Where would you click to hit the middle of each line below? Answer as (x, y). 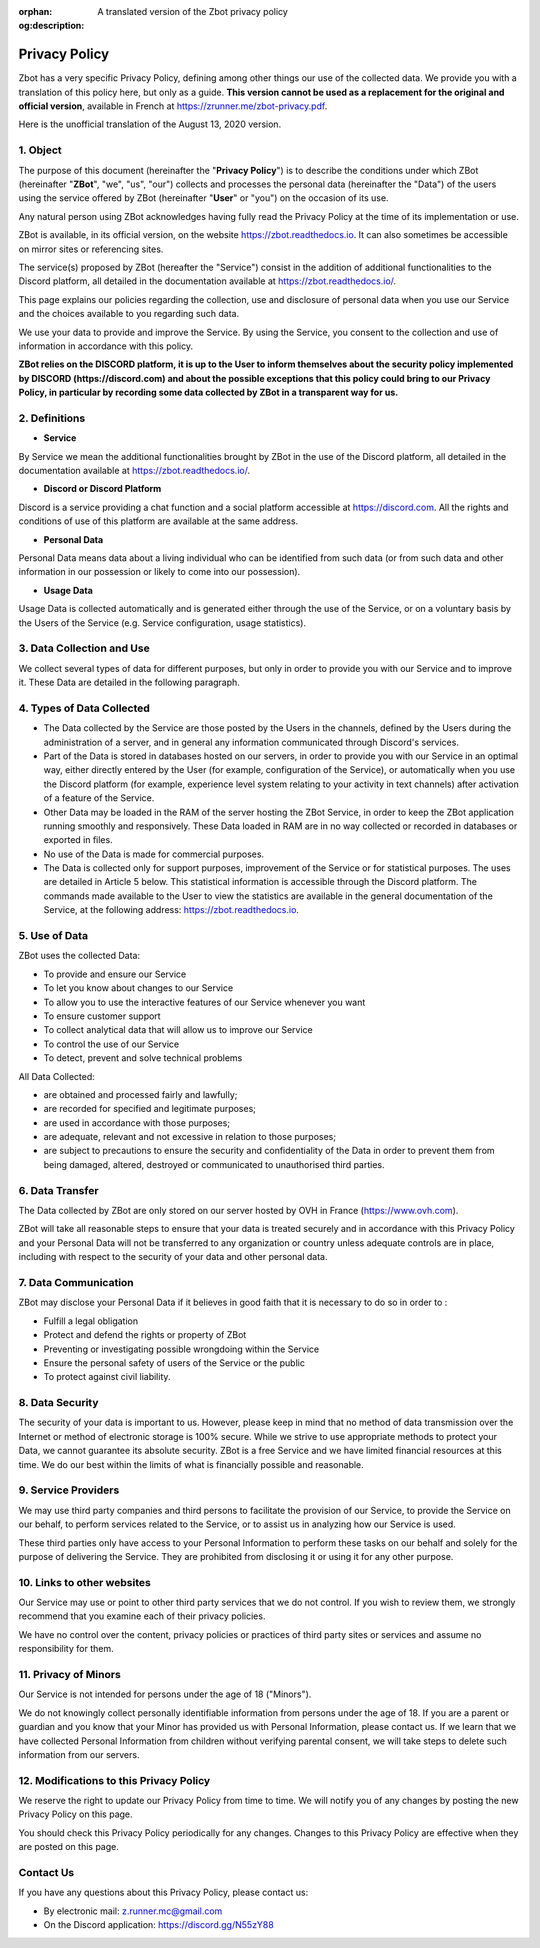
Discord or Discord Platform (102, 489)
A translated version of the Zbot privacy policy (193, 11)
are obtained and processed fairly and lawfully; (140, 1094)
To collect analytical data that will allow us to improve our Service (178, 1030)
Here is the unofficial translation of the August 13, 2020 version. (150, 124)
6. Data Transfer (58, 1190)
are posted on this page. (69, 1847)
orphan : (35, 11)
